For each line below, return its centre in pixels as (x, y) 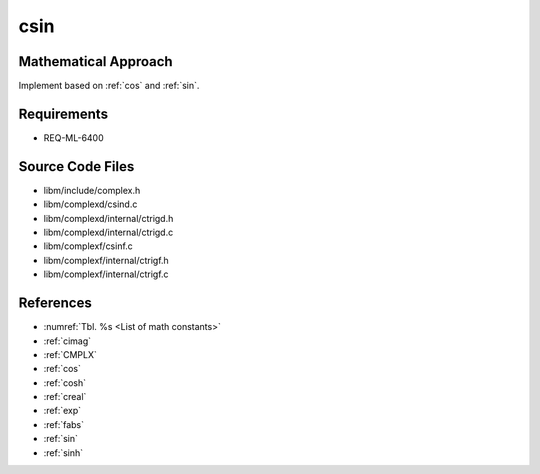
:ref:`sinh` (63, 452)
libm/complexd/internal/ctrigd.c (108, 232)
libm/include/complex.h (92, 190)
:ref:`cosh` (65, 382)
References (55, 303)
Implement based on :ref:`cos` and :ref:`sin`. (109, 86)
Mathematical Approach (96, 61)
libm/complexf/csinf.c (88, 246)
